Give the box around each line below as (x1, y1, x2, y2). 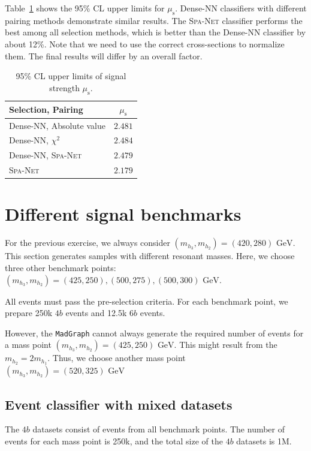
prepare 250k (5, 306, 53, 319)
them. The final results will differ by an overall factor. (5, 49, 203, 62)
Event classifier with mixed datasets (5, 395, 233, 413)
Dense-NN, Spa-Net (9, 149, 82, 161)
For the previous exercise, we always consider (5, 236, 170, 249)
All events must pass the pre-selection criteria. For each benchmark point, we (5, 294, 288, 307)
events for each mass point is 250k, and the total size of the (5, 435, 223, 447)
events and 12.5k (65, 306, 127, 319)
